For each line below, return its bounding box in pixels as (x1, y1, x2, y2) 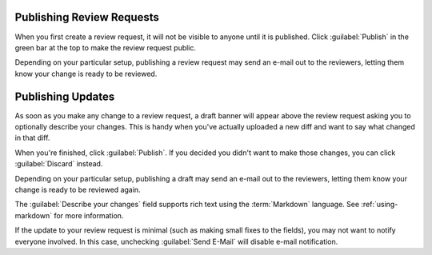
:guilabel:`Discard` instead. (14, 159, 103, 169)
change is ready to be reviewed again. (14, 185, 141, 194)
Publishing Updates (14, 90, 115, 103)
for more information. (53, 210, 124, 220)
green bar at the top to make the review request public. (14, 42, 196, 52)
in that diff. (14, 133, 50, 143)
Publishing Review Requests (14, 10, 160, 24)
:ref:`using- (361, 200, 398, 209)
